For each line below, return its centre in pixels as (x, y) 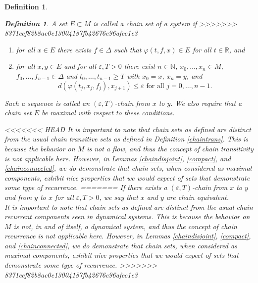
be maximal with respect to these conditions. (108, 113)
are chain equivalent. (198, 197)
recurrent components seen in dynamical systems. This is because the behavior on (127, 216)
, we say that (119, 197)
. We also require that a (206, 103)
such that (128, 49)
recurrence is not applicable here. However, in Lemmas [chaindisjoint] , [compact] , (128, 236)
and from (18, 197)
